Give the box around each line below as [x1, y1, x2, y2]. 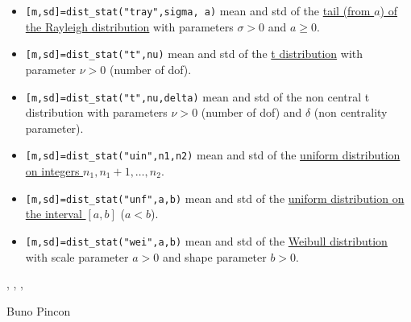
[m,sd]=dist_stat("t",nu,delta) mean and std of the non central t [25, 88, 370, 105]
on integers [25, 163, 80, 179]
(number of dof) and [201, 104, 302, 121]
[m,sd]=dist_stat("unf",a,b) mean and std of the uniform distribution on [25, 189, 405, 206]
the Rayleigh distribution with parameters [25, 18, 234, 35]
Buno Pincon [6, 302, 71, 319]
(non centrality [313, 104, 388, 121]
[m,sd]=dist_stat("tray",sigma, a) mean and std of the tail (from [25, 2, 371, 19]
